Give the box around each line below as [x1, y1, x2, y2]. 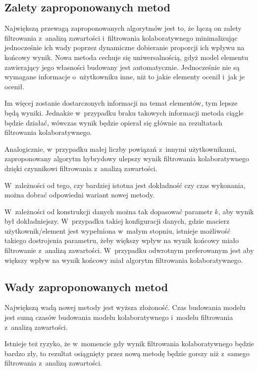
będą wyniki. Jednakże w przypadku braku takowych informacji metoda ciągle [4, 107, 244, 118]
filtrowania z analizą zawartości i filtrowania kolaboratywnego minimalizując [4, 32, 238, 43]
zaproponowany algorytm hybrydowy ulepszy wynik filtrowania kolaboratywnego [4, 153, 249, 164]
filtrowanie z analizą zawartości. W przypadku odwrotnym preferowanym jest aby [4, 245, 254, 255]
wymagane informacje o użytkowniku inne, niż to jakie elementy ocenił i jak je [4, 71, 245, 82]
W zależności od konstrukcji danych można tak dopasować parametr [4, 206, 212, 216]
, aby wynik [218, 206, 254, 216]
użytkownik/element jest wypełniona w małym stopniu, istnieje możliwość [4, 225, 231, 236]
